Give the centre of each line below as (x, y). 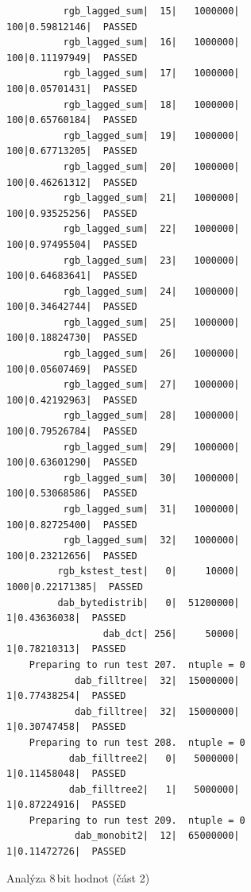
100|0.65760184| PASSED (72, 120)
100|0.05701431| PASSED (72, 89)
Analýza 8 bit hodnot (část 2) (78, 877)
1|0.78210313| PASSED (66, 649)
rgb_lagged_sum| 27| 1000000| (151, 385)
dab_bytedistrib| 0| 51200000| (149, 602)
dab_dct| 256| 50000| (171, 633)
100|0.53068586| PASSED (72, 494)
